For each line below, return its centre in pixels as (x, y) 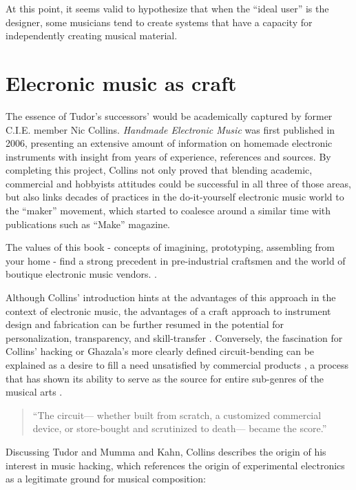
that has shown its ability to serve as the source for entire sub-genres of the (165, 378)
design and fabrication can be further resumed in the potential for (145, 324)
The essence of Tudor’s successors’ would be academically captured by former (169, 115)
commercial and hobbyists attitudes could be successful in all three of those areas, (178, 183)
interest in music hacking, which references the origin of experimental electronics (175, 465)
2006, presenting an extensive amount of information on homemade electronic (169, 143)
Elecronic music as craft (121, 82)
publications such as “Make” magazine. (88, 224)
